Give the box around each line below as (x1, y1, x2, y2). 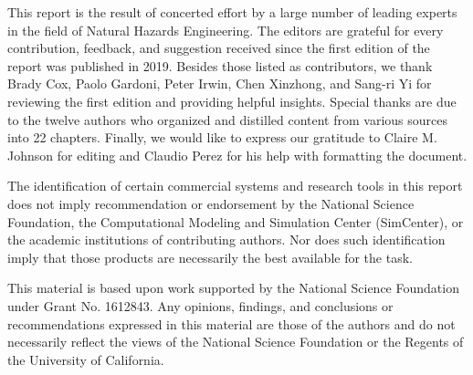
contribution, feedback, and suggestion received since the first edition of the (7, 38, 430, 57)
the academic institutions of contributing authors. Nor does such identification (7, 230, 446, 249)
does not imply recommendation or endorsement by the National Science (7, 193, 415, 213)
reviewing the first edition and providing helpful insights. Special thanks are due (7, 91, 457, 110)
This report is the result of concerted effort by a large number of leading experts (7, 3, 457, 21)
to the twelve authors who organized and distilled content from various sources (7, 109, 448, 129)
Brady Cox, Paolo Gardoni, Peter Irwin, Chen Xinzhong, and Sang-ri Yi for (7, 74, 432, 93)
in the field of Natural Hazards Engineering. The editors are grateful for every (7, 20, 444, 39)
